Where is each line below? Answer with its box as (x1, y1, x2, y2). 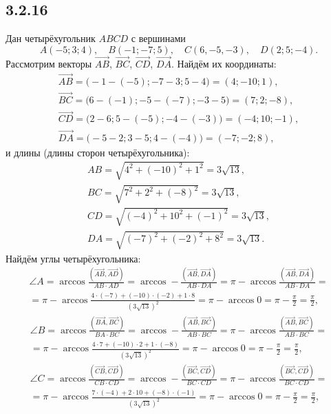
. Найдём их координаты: (171, 56, 277, 71)
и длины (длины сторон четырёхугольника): (6, 145, 190, 159)
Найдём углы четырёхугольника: (6, 251, 141, 265)
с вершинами (131, 31, 186, 45)
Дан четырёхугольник (6, 31, 96, 45)
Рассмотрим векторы (6, 56, 92, 71)
